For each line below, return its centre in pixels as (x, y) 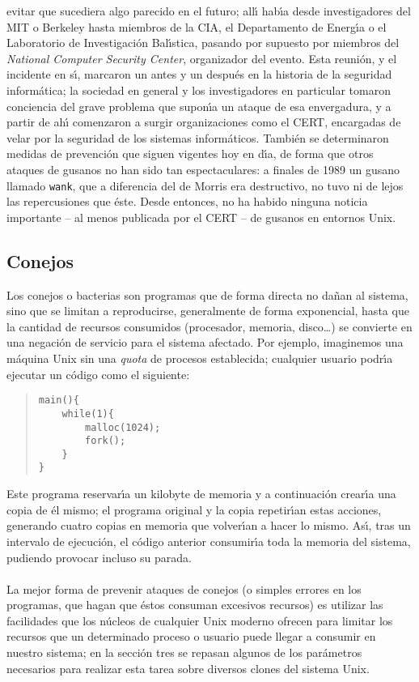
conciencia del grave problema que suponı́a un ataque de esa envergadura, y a (199, 106)
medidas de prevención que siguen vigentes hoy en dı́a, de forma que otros (190, 153)
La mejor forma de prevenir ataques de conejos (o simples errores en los (184, 588)
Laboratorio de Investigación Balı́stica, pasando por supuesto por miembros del (203, 43)
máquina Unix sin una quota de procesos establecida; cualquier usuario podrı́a (200, 358)
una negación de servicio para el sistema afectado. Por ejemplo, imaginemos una (205, 342)
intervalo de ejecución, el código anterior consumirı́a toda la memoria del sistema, (209, 541)
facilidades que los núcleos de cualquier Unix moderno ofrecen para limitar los (200, 620)
